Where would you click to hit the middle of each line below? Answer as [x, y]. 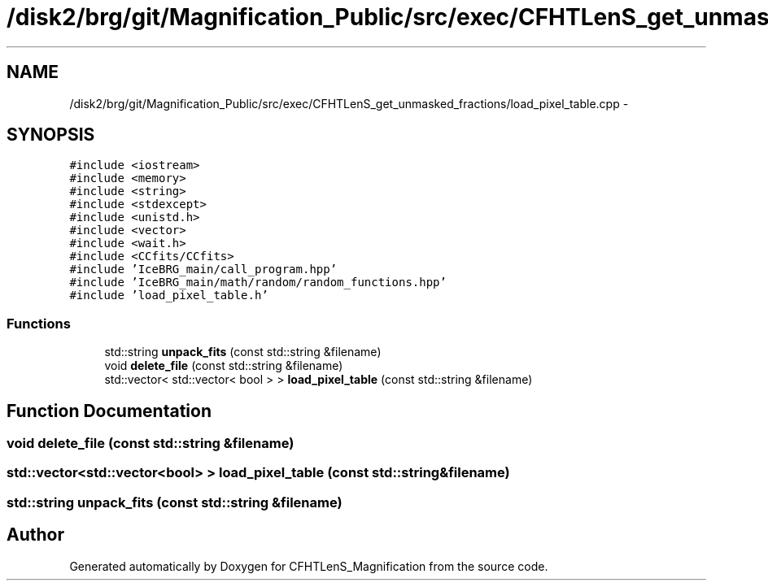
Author [35, 535]
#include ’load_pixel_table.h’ [169, 296]
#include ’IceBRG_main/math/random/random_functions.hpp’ [258, 283]
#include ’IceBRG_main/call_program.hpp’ [203, 270]
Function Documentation [109, 411]
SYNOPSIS [51, 135]
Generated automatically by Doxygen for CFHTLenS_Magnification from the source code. [309, 566]
